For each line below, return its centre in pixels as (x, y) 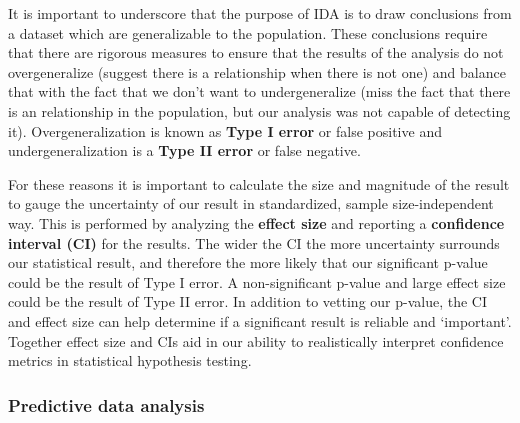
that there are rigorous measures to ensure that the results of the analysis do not (256, 52)
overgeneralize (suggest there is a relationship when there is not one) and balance (257, 71)
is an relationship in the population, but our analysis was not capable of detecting (259, 110)
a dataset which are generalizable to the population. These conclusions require (248, 32)
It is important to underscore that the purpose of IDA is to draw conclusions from (260, 13)
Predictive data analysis (106, 404)
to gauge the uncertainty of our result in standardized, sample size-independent (251, 203)
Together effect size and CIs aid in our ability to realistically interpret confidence (256, 340)
